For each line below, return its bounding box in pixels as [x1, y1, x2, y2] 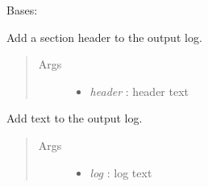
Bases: [6, 2, 38, 18]
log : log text [89, 164, 152, 181]
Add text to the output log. [6, 110, 143, 127]
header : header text [89, 82, 189, 99]
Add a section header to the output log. [6, 28, 202, 45]
